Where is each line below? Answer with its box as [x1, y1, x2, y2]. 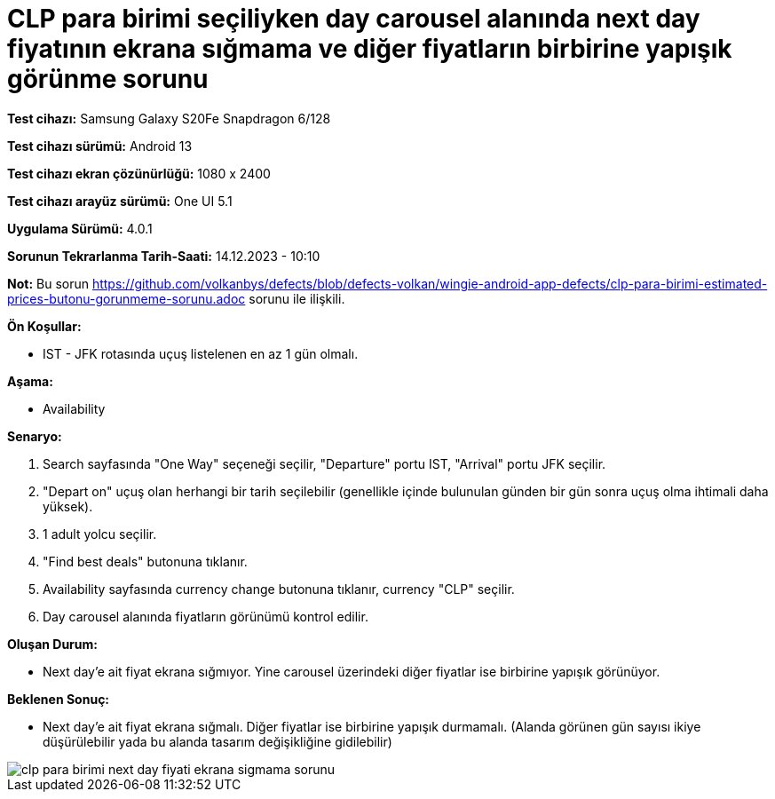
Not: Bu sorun [7, 275, 89, 291]
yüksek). [43, 498, 93, 514]
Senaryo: [7, 428, 62, 444]
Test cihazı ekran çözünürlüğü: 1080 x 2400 [7, 165, 271, 181]
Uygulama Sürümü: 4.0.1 [7, 220, 153, 236]
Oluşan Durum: [7, 636, 98, 652]
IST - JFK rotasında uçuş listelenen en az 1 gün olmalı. [43, 345, 359, 361]
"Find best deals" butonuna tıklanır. [43, 553, 248, 569]
